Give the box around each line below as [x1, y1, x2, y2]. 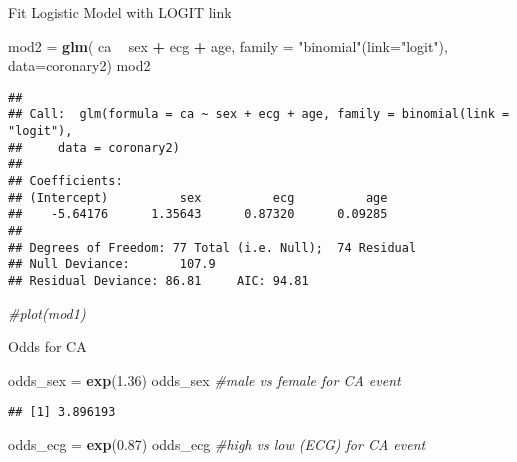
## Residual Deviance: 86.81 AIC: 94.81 [8, 274, 309, 288]
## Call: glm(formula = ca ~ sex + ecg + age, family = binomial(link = [8, 107, 510, 122]
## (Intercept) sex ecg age [8, 190, 388, 205]
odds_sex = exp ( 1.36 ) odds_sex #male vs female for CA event [8, 369, 401, 390]
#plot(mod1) [8, 302, 86, 323]
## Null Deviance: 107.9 [8, 257, 216, 272]
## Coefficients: [8, 174, 123, 189]
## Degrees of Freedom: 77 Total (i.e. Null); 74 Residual [8, 240, 417, 255]
